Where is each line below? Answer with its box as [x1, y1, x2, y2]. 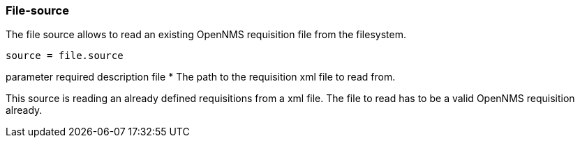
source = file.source [6, 50, 124, 62]
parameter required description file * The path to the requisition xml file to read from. [6, 71, 396, 83]
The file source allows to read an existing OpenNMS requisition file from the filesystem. [6, 28, 406, 41]
